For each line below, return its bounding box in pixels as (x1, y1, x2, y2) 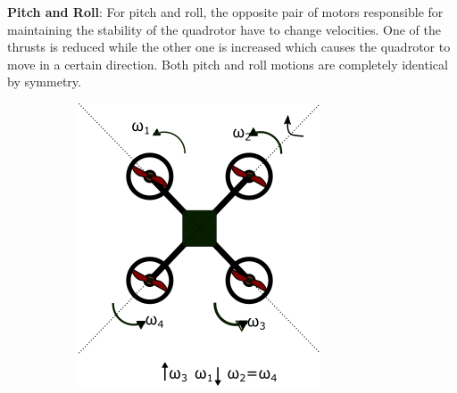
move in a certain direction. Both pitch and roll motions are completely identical (7, 54, 448, 73)
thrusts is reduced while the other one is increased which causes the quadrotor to (7, 37, 451, 56)
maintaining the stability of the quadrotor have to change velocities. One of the (7, 20, 441, 38)
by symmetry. (7, 72, 81, 91)
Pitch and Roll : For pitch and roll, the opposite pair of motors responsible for (7, 3, 444, 20)
